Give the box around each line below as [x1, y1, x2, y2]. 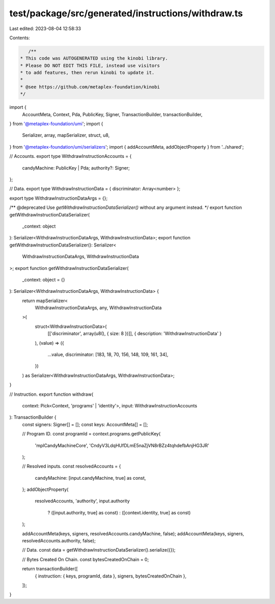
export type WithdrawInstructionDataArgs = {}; [9, 195, 108, 201]
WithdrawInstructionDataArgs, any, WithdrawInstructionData [35, 305, 162, 311]
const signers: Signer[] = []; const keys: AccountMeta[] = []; [22, 421, 148, 427]
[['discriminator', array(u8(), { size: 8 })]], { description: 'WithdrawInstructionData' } [47, 331, 222, 337]
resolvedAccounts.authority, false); [22, 538, 96, 544]
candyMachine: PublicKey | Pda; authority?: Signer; [22, 164, 130, 171]
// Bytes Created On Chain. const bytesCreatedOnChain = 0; [22, 556, 149, 562]
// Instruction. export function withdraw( [9, 391, 94, 397]
